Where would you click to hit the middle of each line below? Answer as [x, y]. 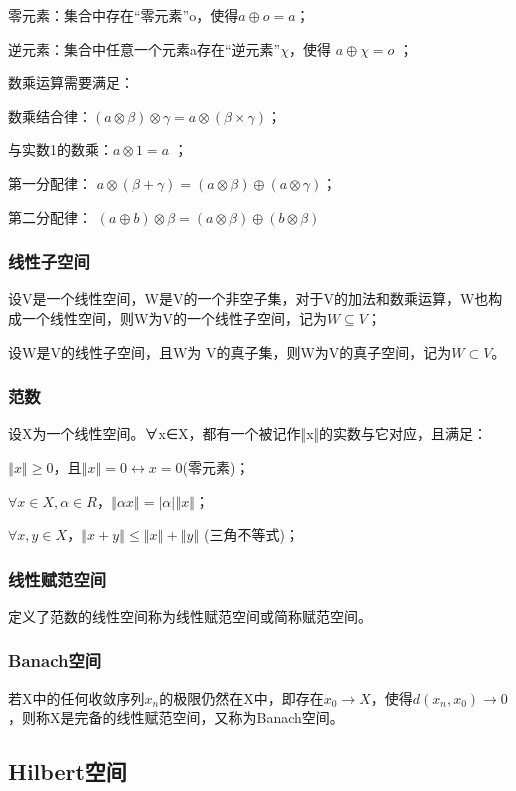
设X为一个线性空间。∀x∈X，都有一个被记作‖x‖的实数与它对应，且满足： [248, 433]
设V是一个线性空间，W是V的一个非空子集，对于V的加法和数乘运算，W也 [248, 298]
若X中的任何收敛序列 [76, 697]
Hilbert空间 [67, 771]
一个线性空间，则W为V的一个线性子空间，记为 [174, 317]
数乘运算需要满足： [71, 82]
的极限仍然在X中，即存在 [241, 697]
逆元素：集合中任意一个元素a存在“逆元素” [144, 48]
